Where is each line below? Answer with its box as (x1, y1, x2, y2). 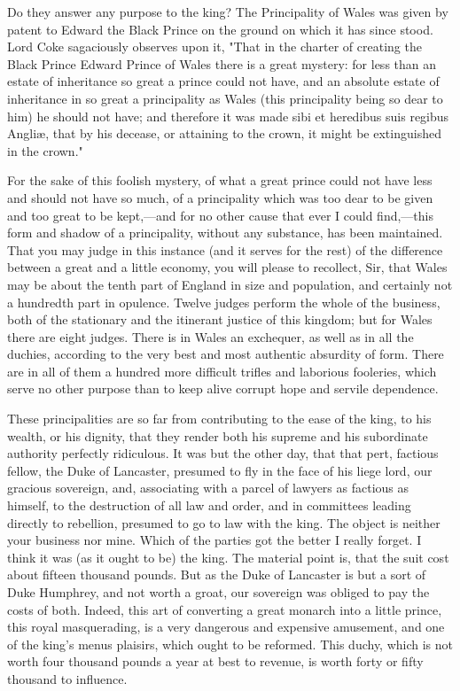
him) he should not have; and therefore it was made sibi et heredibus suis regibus (7, 106, 449, 125)
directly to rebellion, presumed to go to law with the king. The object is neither (7, 513, 441, 532)
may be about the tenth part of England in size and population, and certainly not (7, 275, 453, 293)
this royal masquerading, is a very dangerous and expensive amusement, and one (7, 617, 445, 636)
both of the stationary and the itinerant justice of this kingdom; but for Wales (7, 310, 433, 329)
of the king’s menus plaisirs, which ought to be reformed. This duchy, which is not (7, 634, 454, 653)
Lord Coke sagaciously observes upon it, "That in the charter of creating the (7, 37, 422, 56)
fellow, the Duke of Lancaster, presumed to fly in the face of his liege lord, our (7, 461, 433, 479)
